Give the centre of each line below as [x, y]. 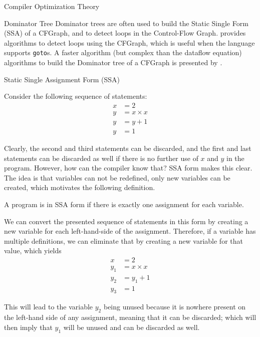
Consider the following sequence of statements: [76, 96]
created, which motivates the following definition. [80, 187]
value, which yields [33, 250]
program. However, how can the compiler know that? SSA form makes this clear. [128, 168]
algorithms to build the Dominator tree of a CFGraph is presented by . [113, 62]
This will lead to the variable [49, 307]
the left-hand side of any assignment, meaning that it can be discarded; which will [130, 317]
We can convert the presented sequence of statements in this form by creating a [126, 221]
